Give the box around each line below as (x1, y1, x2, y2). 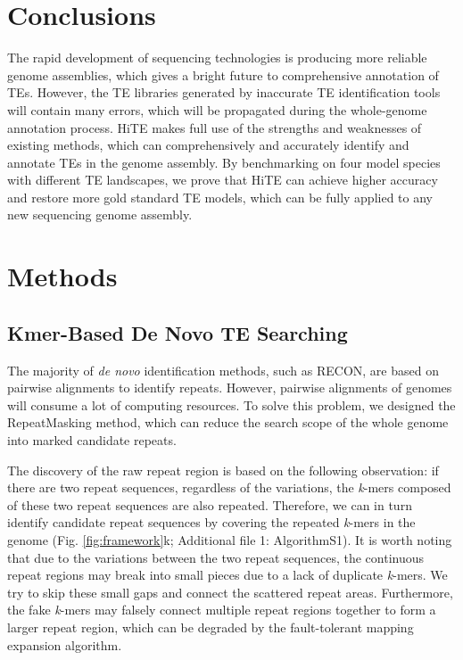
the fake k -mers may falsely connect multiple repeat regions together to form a (7, 600, 436, 619)
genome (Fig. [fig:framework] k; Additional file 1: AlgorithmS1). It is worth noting (7, 530, 452, 549)
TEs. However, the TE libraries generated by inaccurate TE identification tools (7, 83, 441, 102)
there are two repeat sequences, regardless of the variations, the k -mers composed (7, 478, 451, 497)
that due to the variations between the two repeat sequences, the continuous (7, 548, 425, 566)
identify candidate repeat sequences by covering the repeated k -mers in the (7, 513, 416, 532)
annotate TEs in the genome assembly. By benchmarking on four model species (7, 153, 441, 171)
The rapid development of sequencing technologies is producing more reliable (7, 48, 427, 67)
